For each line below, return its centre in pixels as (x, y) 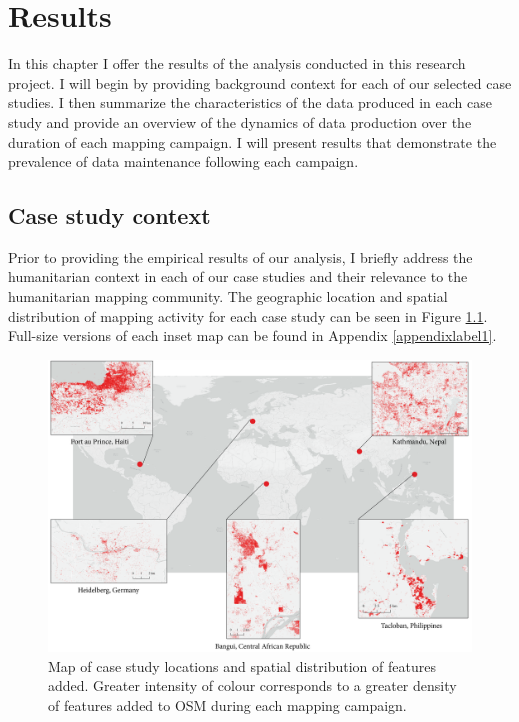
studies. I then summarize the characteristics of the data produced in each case (250, 102)
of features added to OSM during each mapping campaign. (227, 704)
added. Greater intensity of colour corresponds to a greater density (252, 685)
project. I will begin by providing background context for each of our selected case (260, 82)
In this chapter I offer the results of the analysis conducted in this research (237, 63)
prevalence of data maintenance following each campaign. (183, 161)
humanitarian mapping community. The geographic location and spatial (228, 296)
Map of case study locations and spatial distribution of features (242, 665)
